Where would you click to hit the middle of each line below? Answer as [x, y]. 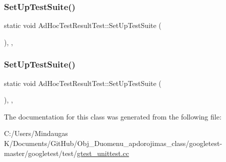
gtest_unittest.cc [103, 153]
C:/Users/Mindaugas [36, 133]
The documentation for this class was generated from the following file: [113, 116]
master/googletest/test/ [41, 153]
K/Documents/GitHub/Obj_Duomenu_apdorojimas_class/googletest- [113, 143]
